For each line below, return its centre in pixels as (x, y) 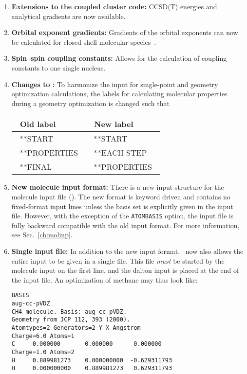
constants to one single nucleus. (58, 67)
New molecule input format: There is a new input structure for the (118, 187)
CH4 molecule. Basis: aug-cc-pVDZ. (69, 312)
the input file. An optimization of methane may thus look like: (104, 279)
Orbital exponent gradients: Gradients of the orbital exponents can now (125, 32)
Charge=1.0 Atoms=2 (43, 352)
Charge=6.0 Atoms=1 (43, 336)
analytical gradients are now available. (68, 16)
